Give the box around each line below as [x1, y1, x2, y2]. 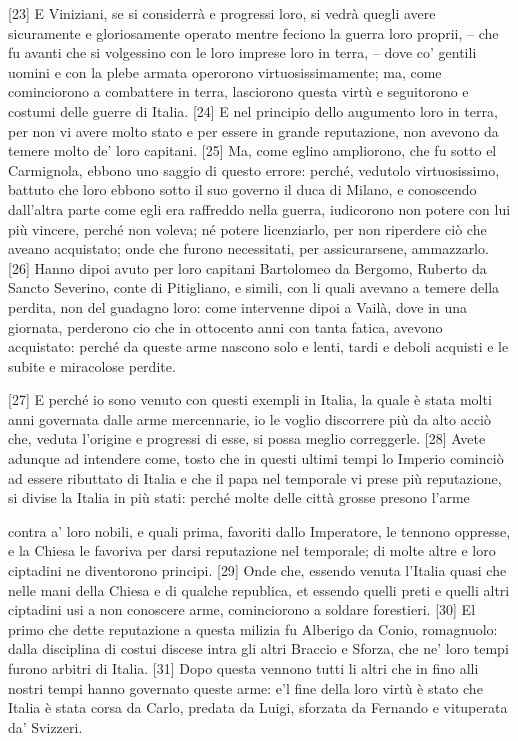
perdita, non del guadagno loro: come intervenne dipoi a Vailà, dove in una [8, 296, 468, 317]
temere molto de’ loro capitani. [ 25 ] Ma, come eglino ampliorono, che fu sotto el [8, 140, 497, 161]
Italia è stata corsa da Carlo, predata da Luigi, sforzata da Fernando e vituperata [8, 697, 508, 718]
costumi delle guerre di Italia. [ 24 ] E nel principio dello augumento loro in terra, [8, 100, 498, 121]
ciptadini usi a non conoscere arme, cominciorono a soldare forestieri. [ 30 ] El [8, 599, 476, 620]
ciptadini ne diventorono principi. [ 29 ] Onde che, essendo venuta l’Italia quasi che [8, 560, 507, 581]
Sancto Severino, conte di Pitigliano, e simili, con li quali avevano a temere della [8, 277, 500, 298]
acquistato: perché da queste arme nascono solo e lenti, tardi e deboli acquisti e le [8, 336, 509, 357]
